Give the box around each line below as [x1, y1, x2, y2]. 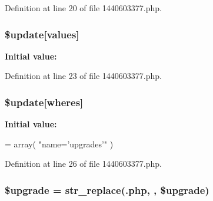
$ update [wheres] [5, 94, 84, 109]
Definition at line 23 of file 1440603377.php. [5, 70, 162, 82]
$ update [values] [5, 27, 79, 41]
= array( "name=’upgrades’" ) [5, 137, 114, 150]
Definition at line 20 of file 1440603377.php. [5, 2, 162, 14]
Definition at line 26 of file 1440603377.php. [5, 157, 162, 170]
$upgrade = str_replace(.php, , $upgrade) [5, 182, 209, 197]
